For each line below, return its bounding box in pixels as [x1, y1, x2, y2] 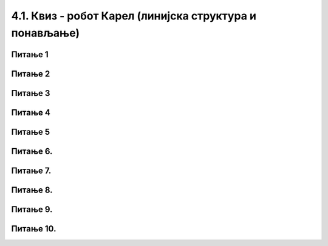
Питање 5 [11, 126, 50, 137]
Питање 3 [11, 88, 50, 98]
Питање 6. [11, 146, 53, 156]
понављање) [11, 26, 80, 39]
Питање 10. [11, 224, 56, 234]
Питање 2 [11, 69, 50, 79]
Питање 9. [11, 204, 53, 214]
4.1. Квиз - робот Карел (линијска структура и [11, 9, 256, 22]
